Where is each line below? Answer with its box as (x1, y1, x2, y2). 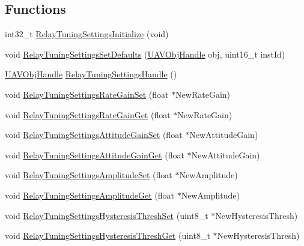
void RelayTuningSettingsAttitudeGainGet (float (5, 148, 184, 161)
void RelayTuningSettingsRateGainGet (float (5, 108, 171, 121)
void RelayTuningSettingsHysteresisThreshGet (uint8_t (5, 229, 210, 242)
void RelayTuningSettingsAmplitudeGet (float (5, 188, 174, 201)
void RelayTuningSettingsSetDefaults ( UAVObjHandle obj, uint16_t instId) (5, 47, 285, 60)
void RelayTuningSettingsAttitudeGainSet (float (5, 128, 183, 141)
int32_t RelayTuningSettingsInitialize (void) (5, 28, 169, 40)
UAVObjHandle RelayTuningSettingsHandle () (5, 68, 177, 80)
